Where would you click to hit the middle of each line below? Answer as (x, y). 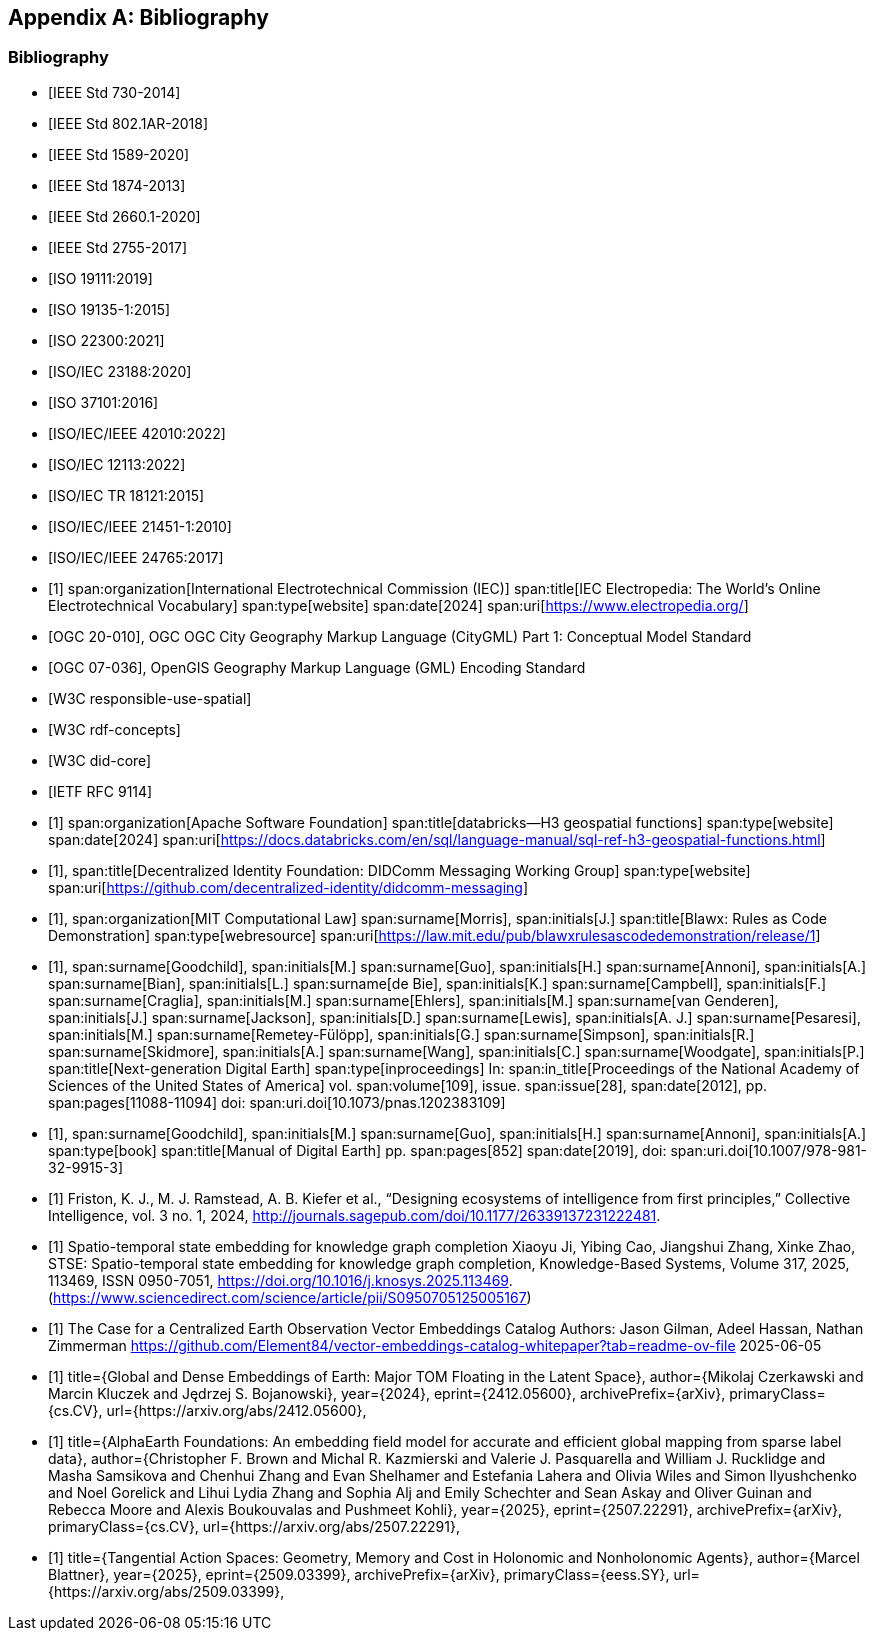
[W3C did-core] (100, 760)
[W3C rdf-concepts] (114, 729)
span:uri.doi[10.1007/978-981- (769, 1150)
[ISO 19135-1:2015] (109, 309)
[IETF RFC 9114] (100, 791)
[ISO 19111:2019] (100, 278)
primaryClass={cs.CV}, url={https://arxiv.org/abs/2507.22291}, (254, 1526)
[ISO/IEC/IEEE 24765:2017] (136, 557)
